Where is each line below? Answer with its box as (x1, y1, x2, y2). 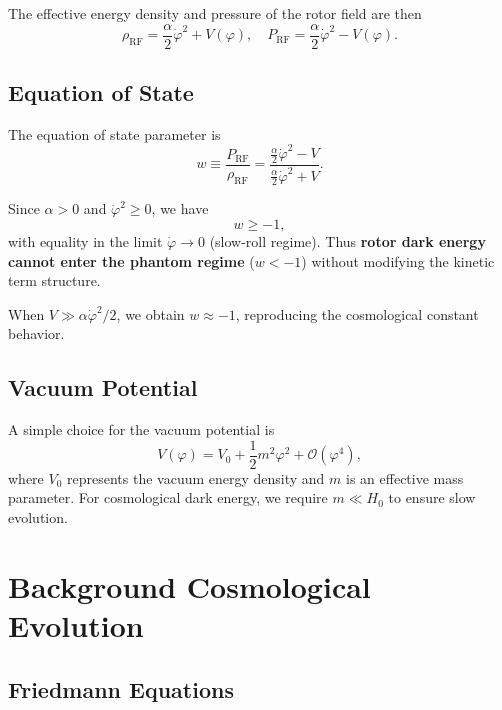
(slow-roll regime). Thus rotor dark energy (209, 231, 486, 252)
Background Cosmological (8, 565, 371, 606)
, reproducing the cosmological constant (235, 303, 479, 324)
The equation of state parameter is (8, 123, 221, 144)
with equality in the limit (8, 231, 163, 252)
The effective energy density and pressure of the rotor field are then (8, 3, 422, 23)
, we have (151, 198, 209, 219)
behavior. (8, 323, 65, 344)
